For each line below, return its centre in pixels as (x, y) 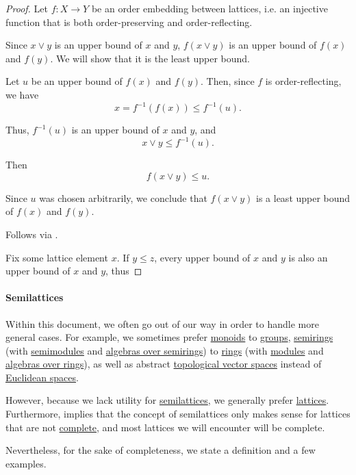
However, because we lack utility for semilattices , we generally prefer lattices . (167, 400)
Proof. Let (27, 8)
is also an (308, 257)
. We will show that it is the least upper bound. (150, 58)
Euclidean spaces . (42, 377)
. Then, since (228, 81)
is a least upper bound (303, 197)
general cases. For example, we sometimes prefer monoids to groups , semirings (169, 337)
